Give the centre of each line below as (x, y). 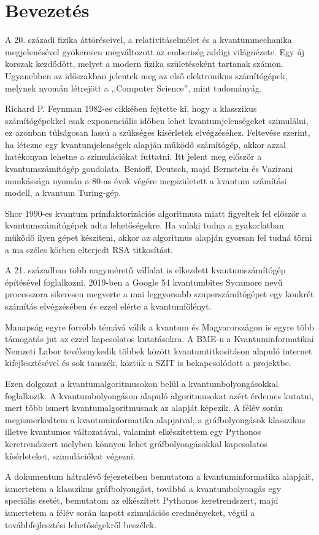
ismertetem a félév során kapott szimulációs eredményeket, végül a (130, 512)
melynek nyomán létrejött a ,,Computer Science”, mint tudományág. (133, 88)
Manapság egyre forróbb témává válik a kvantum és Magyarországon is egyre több (159, 326)
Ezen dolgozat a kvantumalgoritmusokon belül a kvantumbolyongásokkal (142, 383)
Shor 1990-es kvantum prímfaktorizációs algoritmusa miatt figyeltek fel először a (156, 213)
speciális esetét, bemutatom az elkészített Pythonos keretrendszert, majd (142, 500)
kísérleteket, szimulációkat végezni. (70, 455)
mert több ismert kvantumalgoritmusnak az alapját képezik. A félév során (144, 408)
